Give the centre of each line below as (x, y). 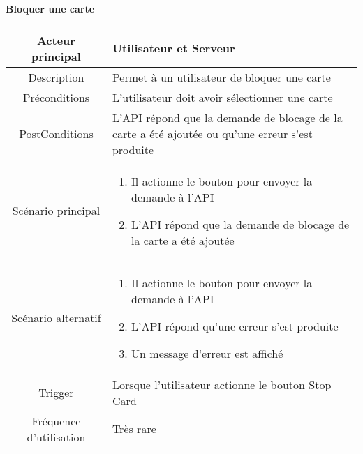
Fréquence (56, 421)
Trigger (56, 393)
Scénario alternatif (56, 318)
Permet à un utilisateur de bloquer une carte (221, 77)
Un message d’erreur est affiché (207, 353)
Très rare (134, 429)
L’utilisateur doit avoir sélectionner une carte (222, 97)
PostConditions (56, 133)
